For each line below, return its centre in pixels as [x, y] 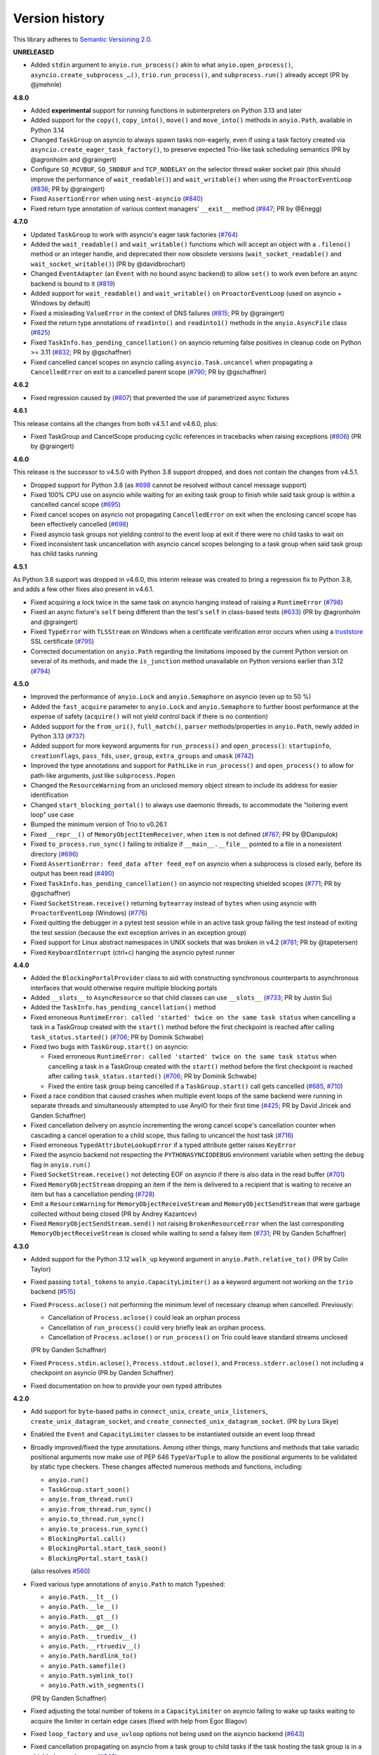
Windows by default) [61, 303]
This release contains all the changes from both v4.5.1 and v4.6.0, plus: [115, 423]
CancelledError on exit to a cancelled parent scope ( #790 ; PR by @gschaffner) [148, 372]
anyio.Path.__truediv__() [93, 1636]
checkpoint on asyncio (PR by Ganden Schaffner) [102, 1373]
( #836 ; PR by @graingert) [68, 189]
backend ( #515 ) [53, 1292]
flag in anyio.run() [61, 1165]
